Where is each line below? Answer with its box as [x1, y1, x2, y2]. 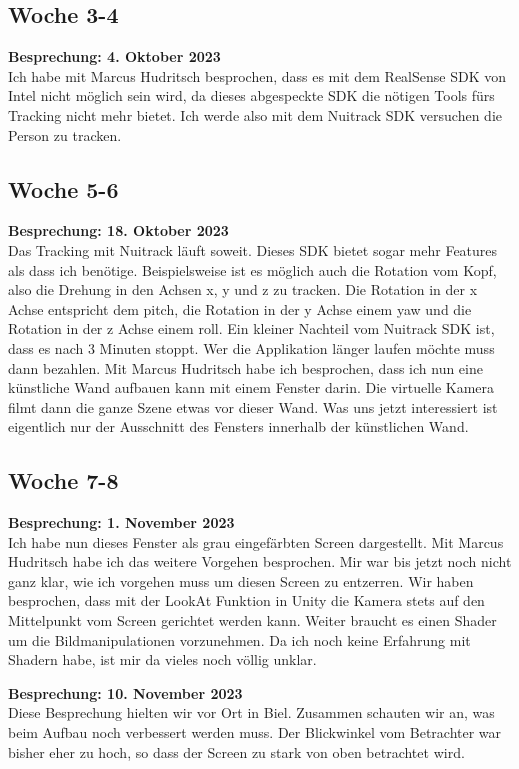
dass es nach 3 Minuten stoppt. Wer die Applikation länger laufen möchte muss [8, 337, 495, 358]
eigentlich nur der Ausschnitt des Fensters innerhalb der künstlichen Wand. [8, 416, 469, 437]
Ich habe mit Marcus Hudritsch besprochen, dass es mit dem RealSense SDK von [8, 65, 507, 86]
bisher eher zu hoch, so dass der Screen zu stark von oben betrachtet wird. [8, 741, 465, 762]
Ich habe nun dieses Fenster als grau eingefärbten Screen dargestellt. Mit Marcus [8, 531, 504, 552]
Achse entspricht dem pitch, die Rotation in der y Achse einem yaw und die [8, 298, 472, 319]
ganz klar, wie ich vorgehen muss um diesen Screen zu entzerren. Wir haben [8, 570, 474, 591]
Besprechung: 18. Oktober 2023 [8, 220, 229, 241]
